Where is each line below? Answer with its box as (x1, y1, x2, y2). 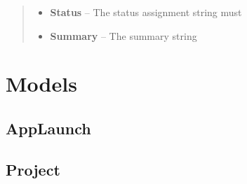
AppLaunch (6, 117, 91, 139)
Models (6, 69, 77, 98)
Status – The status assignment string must (50, 5, 242, 19)
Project (6, 158, 60, 180)
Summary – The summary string (50, 28, 197, 43)
